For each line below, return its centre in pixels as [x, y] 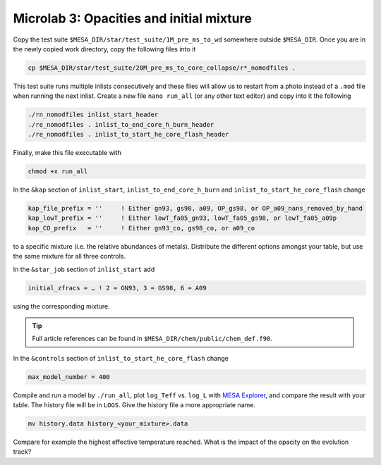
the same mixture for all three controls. [69, 256]
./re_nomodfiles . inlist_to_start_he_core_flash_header [128, 135]
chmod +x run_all [58, 172]
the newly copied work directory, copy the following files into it [104, 49]
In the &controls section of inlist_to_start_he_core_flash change [121, 358]
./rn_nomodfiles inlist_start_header [93, 115]
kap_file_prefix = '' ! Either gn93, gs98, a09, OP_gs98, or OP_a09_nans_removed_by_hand [195, 208]
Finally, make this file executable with [67, 153]
